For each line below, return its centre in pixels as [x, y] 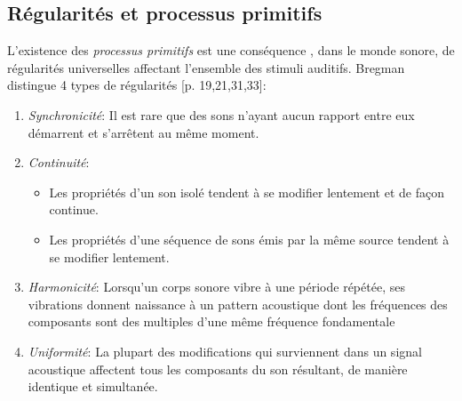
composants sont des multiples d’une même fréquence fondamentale [211, 321]
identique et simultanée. [93, 386]
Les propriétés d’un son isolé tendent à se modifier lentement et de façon [247, 192]
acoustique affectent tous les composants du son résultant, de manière [218, 369]
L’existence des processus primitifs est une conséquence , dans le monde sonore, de [231, 50]
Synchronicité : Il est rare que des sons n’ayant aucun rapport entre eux [221, 114]
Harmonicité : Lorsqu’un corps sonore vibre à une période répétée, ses [216, 287]
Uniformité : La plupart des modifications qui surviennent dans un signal [225, 351]
